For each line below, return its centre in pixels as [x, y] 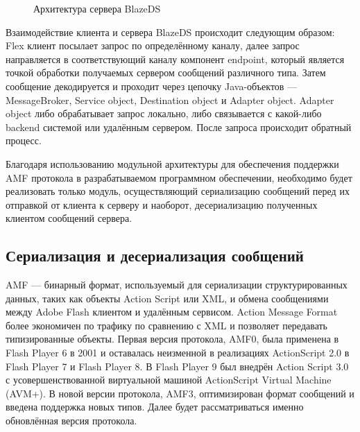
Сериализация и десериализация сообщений [155, 256]
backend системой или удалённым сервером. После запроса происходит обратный [179, 127]
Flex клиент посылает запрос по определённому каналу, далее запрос [153, 45]
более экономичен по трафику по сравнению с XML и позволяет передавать [166, 325]
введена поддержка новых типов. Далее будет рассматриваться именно [155, 407]
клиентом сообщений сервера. [69, 218]
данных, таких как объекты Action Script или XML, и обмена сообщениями [167, 298]
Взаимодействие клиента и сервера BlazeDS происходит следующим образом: [170, 32]
